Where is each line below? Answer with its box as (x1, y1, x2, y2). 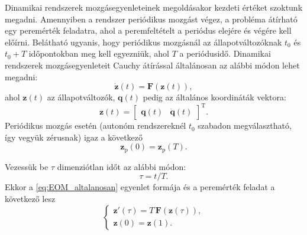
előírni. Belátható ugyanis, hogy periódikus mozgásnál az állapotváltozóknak (5, 35, 282, 48)
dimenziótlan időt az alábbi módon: (57, 160, 186, 172)
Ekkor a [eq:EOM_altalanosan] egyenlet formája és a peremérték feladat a (5, 181, 275, 193)
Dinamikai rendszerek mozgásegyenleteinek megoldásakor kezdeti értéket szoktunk (5, 1, 303, 13)
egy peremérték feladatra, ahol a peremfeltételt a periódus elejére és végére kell (5, 24, 292, 37)
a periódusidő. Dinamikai (179, 47, 271, 60)
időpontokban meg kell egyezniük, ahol (28, 47, 169, 60)
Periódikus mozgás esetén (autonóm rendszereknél (5, 119, 186, 132)
